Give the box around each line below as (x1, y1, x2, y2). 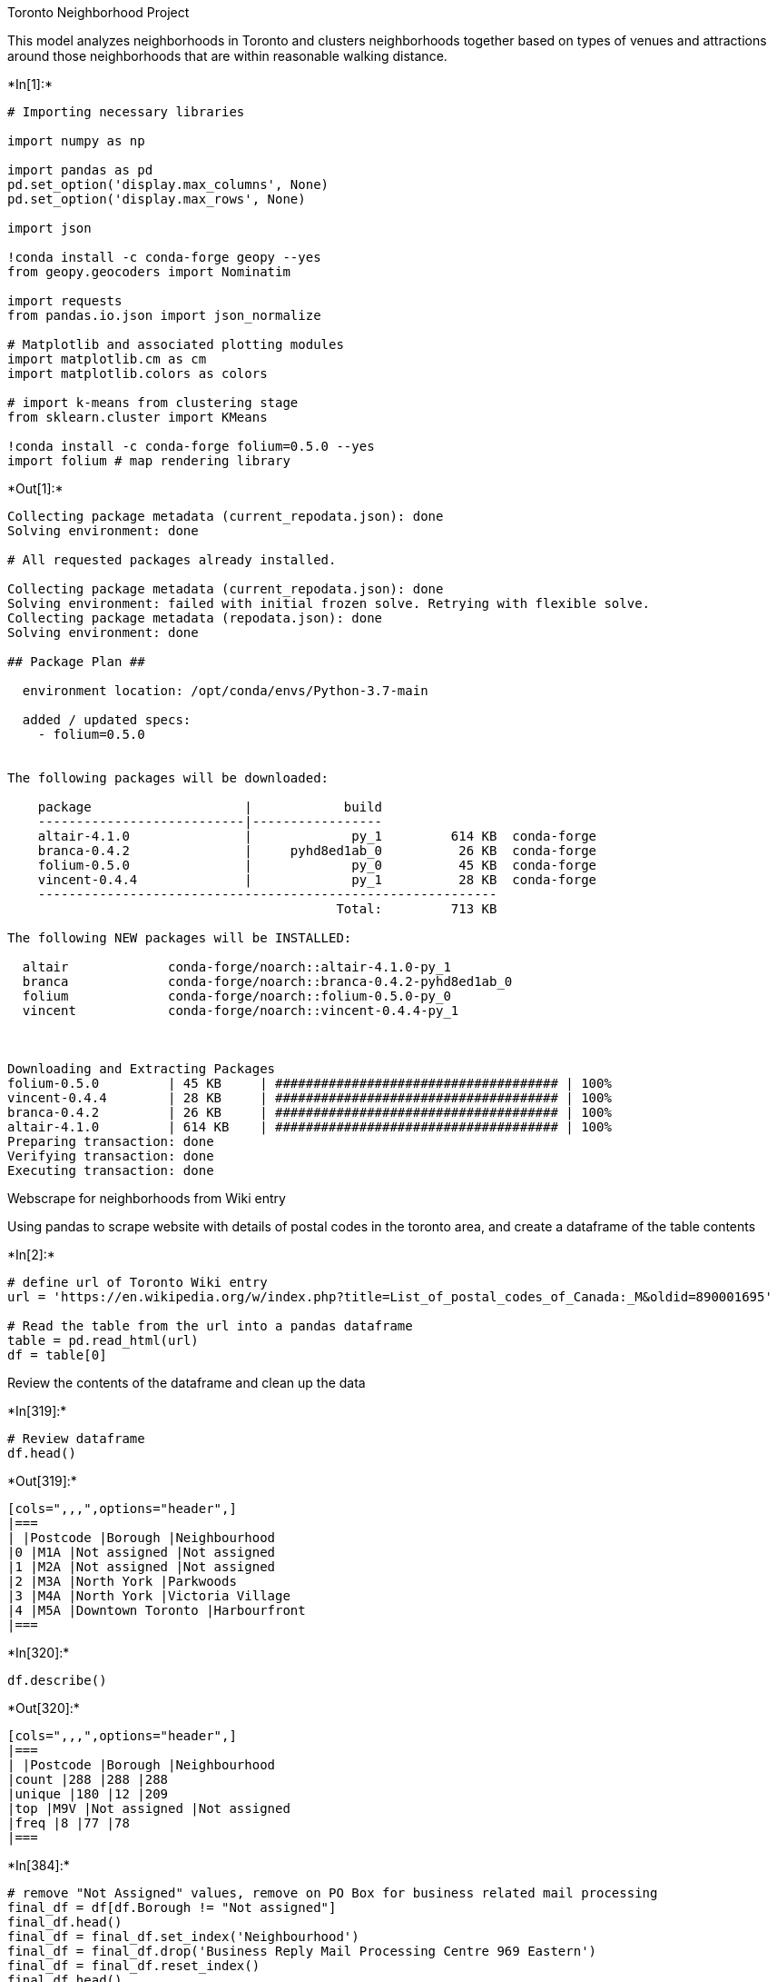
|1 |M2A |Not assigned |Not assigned (7, 1559, 276, 1574)
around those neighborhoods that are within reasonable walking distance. (7, 48, 448, 64)
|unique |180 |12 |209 (7, 1787, 169, 1801)
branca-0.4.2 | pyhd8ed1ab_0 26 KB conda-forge (37, 843, 597, 858)
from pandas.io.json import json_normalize (7, 308, 321, 323)
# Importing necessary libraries (7, 105, 245, 119)
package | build (37, 800, 383, 814)
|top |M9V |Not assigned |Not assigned (7, 1801, 290, 1816)
